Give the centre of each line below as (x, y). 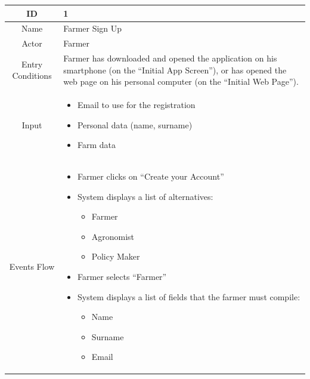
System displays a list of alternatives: (145, 196)
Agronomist (113, 236)
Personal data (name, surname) (135, 124)
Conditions (32, 76)
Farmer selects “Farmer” (122, 277)
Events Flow (32, 266)
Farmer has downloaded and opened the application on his (170, 58)
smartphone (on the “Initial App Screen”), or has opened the (175, 70)
